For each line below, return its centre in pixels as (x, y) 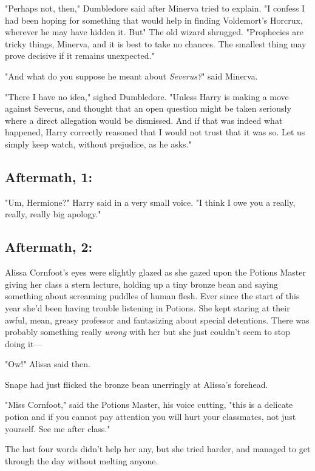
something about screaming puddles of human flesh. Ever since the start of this (152, 296)
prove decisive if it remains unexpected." (80, 56)
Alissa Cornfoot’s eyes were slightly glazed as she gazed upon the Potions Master (156, 272)
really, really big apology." (53, 214)
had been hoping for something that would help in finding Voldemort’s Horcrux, (154, 20)
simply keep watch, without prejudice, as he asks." (98, 144)
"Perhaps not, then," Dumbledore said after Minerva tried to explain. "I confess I (155, 8)
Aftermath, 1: (49, 176)
